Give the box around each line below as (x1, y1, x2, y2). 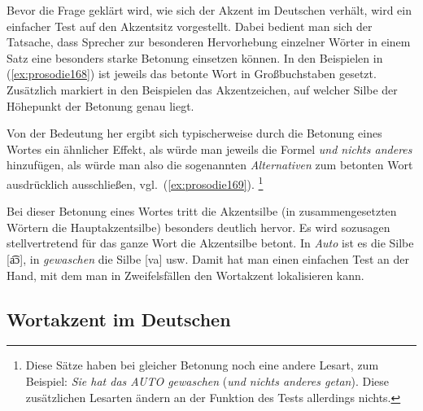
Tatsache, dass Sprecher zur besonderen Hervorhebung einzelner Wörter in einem (7, 33, 411, 50)
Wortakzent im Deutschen (7, 306, 231, 331)
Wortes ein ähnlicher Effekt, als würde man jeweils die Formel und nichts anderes (7, 140, 412, 157)
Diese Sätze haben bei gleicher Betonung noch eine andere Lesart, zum (25, 356, 379, 374)
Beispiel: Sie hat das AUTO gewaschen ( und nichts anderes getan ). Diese (25, 372, 390, 389)
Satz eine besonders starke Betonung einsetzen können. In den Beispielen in (7, 49, 383, 66)
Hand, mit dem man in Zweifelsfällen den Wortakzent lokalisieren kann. (7, 266, 364, 283)
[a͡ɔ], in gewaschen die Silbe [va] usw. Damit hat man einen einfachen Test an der (7, 250, 410, 267)
